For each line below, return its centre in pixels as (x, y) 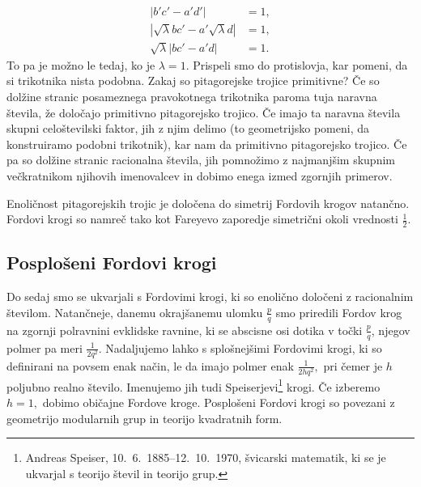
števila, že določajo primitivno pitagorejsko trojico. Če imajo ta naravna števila (204, 112)
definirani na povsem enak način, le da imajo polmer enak (150, 365)
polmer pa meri (45, 347)
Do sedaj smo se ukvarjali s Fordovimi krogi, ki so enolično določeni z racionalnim (210, 296)
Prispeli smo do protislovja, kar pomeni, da (300, 64)
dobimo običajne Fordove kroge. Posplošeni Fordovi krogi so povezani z (219, 402)
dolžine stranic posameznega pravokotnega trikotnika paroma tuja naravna (192, 97)
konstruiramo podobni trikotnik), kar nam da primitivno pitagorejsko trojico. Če (207, 144)
